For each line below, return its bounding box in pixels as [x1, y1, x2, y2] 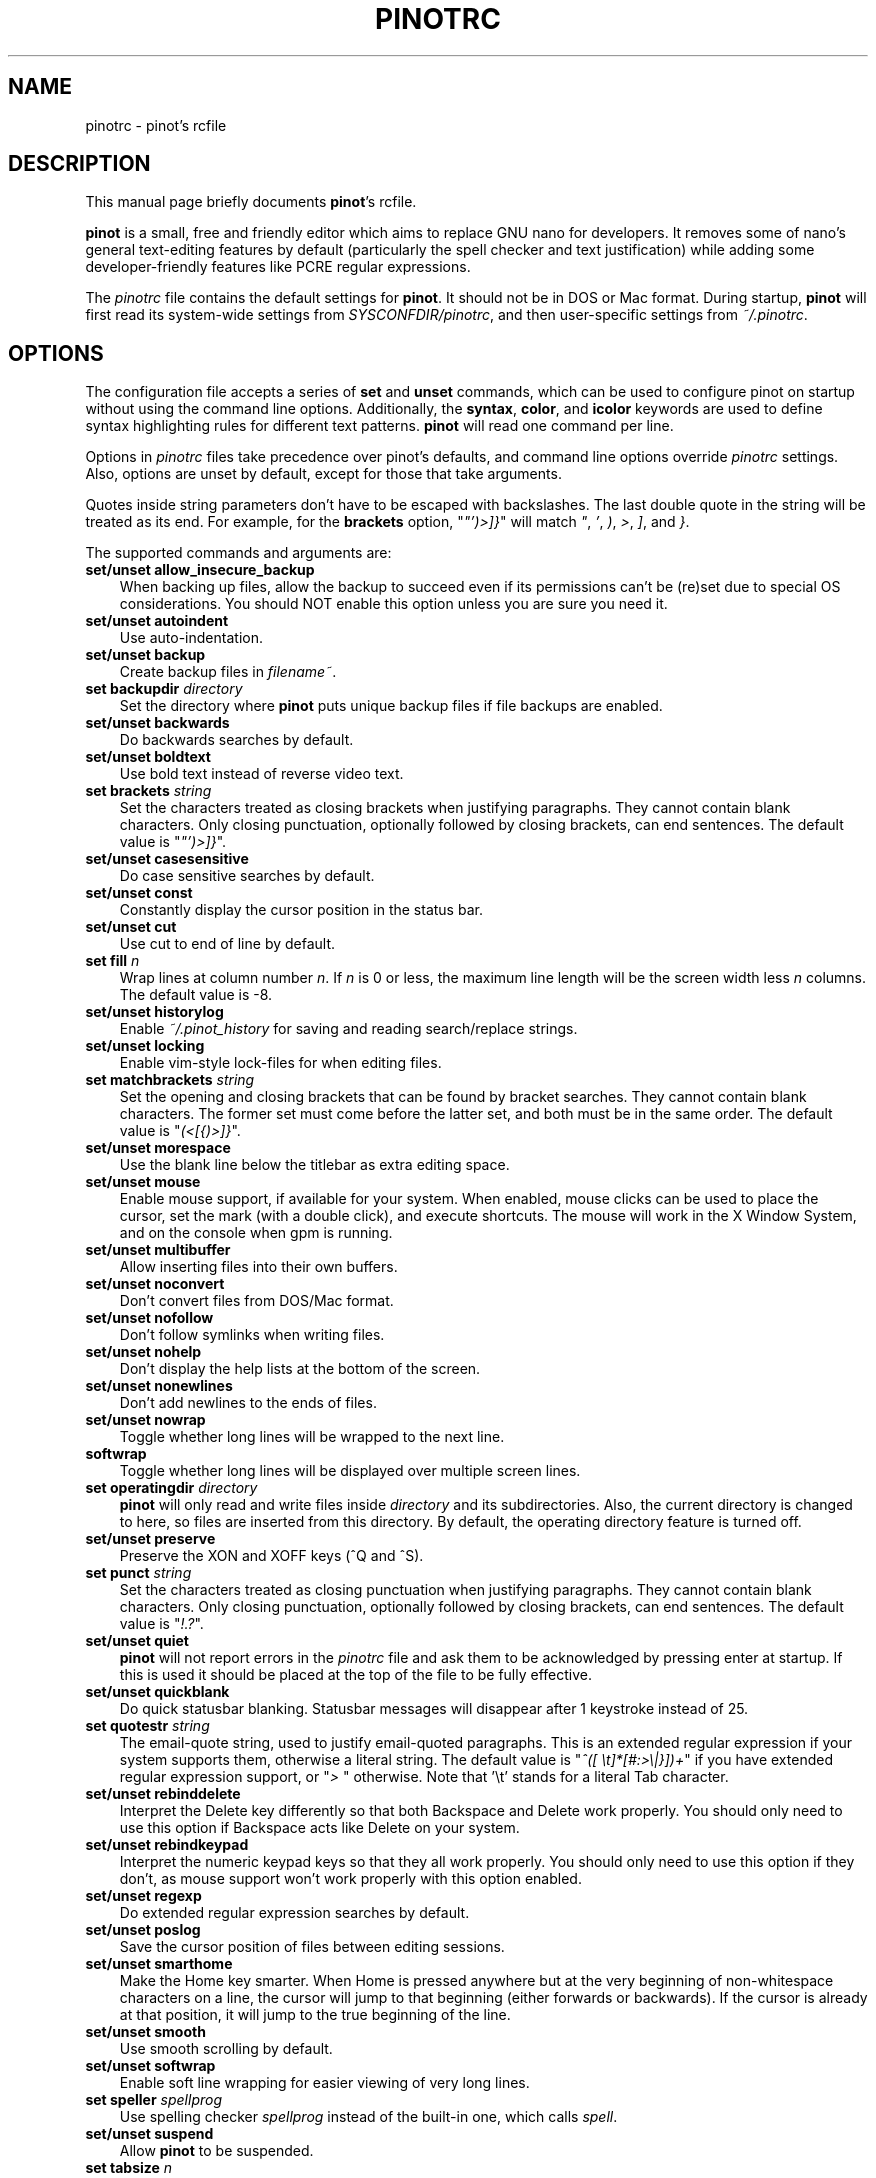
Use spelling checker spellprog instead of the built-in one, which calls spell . [119, 2108, 618, 2126]
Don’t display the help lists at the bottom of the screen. [119, 1360, 481, 1378]
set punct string [85, 1564, 192, 1582]
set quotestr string [85, 1717, 210, 1735]
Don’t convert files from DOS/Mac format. [119, 1292, 394, 1310]
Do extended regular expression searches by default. [119, 1904, 470, 1922]
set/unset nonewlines [85, 1377, 233, 1395]
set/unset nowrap [85, 1411, 206, 1429]
